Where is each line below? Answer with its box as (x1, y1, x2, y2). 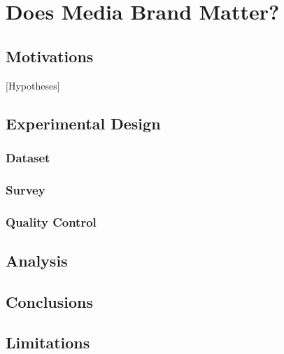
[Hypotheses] (6, 78, 60, 92)
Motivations (6, 45, 94, 66)
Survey (6, 180, 45, 198)
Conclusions (6, 290, 94, 312)
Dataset (6, 148, 50, 166)
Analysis (6, 249, 68, 271)
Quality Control (6, 213, 97, 230)
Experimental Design (6, 112, 161, 134)
